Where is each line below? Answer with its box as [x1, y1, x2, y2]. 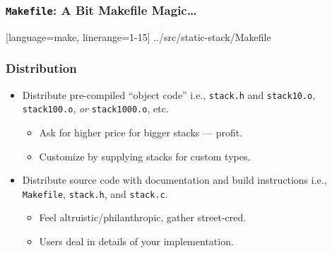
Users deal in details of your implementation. [39, 233, 234, 248]
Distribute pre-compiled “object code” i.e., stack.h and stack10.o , [22, 87, 316, 102]
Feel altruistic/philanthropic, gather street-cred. [39, 210, 247, 225]
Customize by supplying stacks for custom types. [39, 148, 251, 163]
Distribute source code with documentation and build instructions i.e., [22, 172, 327, 187]
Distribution [6, 59, 77, 77]
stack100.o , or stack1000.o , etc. [22, 101, 169, 116]
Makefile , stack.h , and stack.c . [22, 186, 168, 201]
